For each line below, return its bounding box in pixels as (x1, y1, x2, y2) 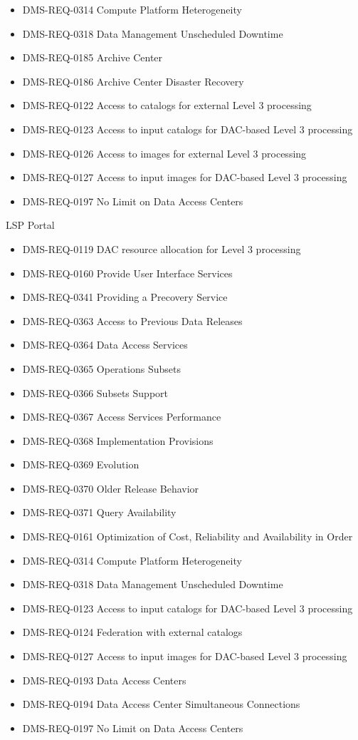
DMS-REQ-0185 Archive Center (22, 50, 163, 65)
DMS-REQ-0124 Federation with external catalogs (22, 625, 243, 639)
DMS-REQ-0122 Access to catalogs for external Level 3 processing (22, 98, 312, 113)
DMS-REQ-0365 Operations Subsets (22, 361, 181, 376)
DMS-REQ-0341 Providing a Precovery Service (22, 289, 228, 304)
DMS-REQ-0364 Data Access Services (22, 337, 188, 352)
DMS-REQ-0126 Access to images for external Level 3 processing (22, 145, 307, 160)
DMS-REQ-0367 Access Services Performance (22, 409, 221, 424)
